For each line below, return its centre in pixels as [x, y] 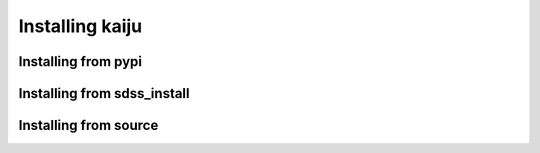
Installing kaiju [80, 26]
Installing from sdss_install [104, 93]
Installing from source [88, 125]
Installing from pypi [80, 61]
